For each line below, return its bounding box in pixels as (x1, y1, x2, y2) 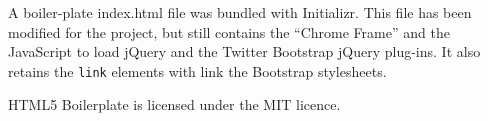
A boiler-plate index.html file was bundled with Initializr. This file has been (8, 2, 472, 22)
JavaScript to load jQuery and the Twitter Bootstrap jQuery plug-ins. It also (8, 41, 481, 62)
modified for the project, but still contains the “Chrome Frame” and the (8, 21, 450, 42)
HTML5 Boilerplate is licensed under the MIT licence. (8, 94, 341, 115)
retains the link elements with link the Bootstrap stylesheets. (8, 60, 387, 81)
